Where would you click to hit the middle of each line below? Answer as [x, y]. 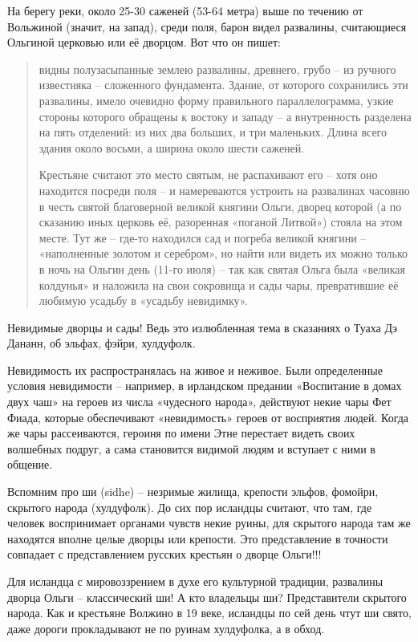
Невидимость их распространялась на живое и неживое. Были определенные [195, 370]
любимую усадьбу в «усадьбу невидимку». [144, 301]
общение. [30, 464]
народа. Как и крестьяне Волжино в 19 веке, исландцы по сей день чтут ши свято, [209, 613]
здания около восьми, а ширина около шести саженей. [172, 147]
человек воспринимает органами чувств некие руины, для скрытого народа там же [209, 523]
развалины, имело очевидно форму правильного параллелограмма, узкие [216, 100]
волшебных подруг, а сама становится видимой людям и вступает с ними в [191, 448]
